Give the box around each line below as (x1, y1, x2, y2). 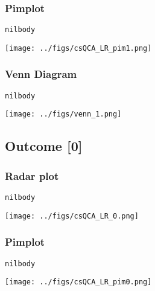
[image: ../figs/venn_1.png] (5, 110, 122, 119)
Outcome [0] (5, 136, 83, 155)
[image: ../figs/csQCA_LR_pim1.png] (5, 43, 152, 53)
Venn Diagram (5, 66, 77, 82)
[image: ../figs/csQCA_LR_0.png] (5, 211, 139, 220)
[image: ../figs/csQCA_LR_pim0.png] (5, 278, 152, 287)
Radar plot (5, 168, 59, 183)
